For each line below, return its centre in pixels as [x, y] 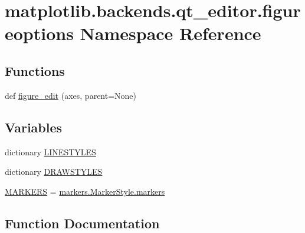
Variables [34, 127]
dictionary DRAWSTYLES [54, 172]
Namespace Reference [170, 33]
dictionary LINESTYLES [50, 152]
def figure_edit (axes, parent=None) [71, 95]
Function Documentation [82, 223]
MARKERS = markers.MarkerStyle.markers [85, 191]
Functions [35, 70]
